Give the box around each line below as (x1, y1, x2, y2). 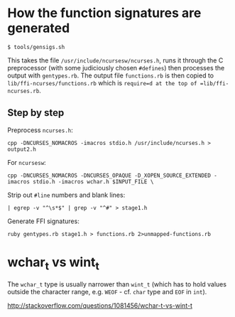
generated (7, 20, 70, 36)
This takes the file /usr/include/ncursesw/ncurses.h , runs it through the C (7, 55, 224, 65)
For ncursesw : (7, 158, 46, 166)
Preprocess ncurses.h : (7, 126, 73, 134)
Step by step (7, 107, 65, 119)
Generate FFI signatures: (7, 217, 80, 225)
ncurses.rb (7, 87, 40, 95)
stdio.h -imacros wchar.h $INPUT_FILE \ (33, 178, 154, 186)
